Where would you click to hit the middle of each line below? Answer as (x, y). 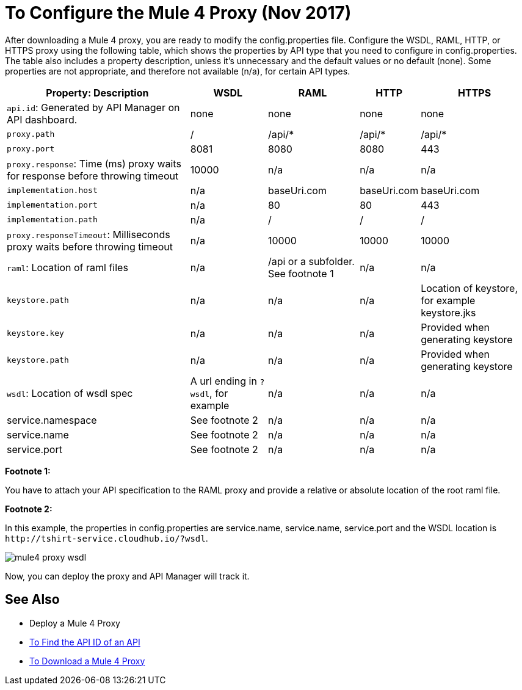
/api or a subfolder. (311, 261)
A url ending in (223, 381)
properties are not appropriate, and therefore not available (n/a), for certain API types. (178, 71)
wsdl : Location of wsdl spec (70, 393)
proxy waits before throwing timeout (90, 246)
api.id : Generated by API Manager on (93, 107)
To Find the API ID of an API (85, 642)
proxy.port (31, 149)
